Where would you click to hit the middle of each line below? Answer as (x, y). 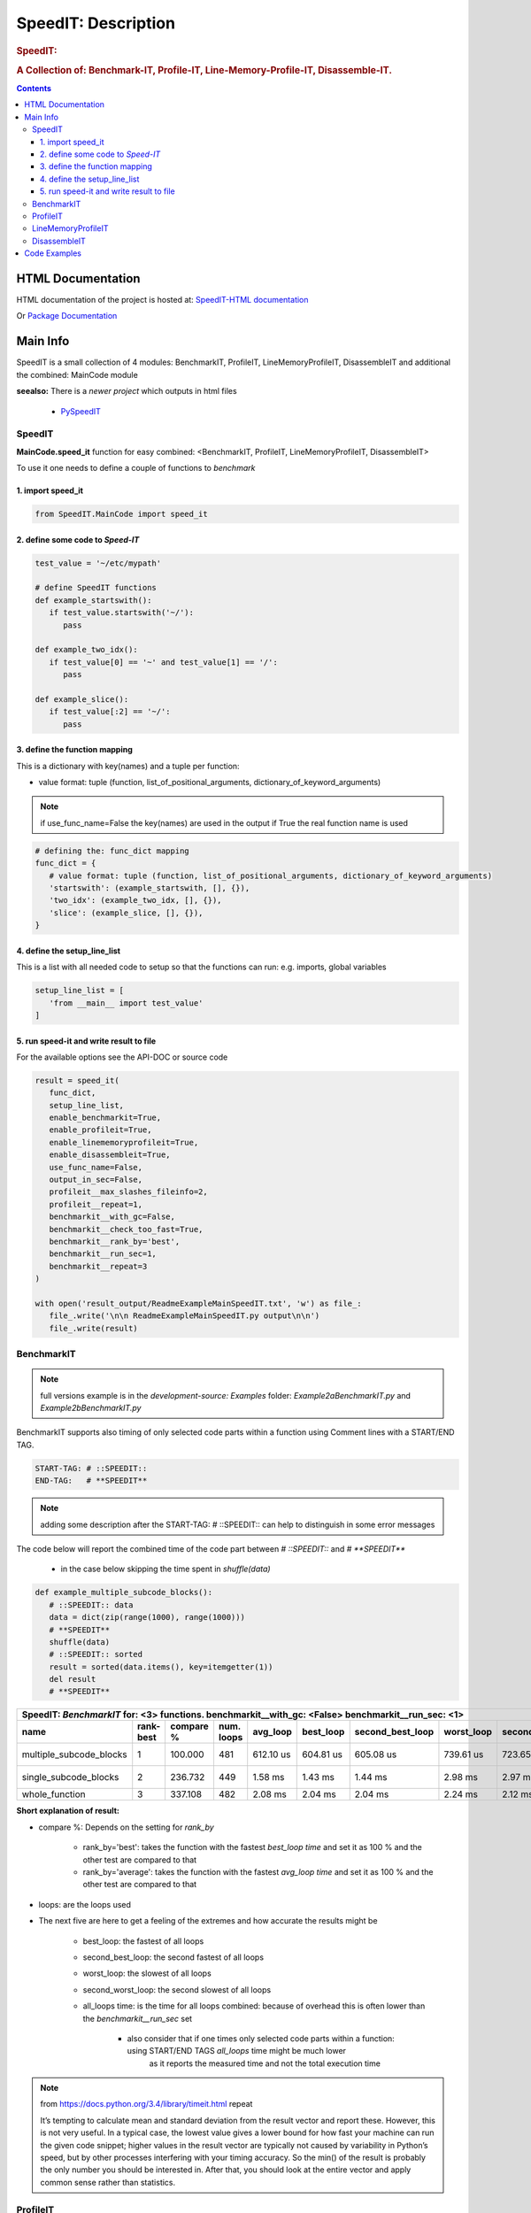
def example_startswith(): (93, 600)
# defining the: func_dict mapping (112, 851)
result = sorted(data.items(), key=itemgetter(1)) (161, 1667)
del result (73, 1679)
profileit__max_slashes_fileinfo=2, (128, 1192)
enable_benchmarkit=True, (105, 1118)
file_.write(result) (94, 1328)
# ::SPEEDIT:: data (91, 1605)
